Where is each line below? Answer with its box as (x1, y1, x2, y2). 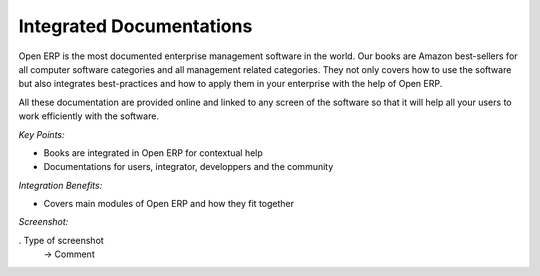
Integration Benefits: (18, 179, 103, 191)
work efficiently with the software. (18, 110, 160, 122)
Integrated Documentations (18, 15, 253, 37)
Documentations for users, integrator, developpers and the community (43, 161, 334, 173)
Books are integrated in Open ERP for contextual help (43, 146, 264, 159)
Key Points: (18, 128, 65, 140)
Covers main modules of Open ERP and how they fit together (43, 198, 295, 210)
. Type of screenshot (18, 234, 104, 246)
